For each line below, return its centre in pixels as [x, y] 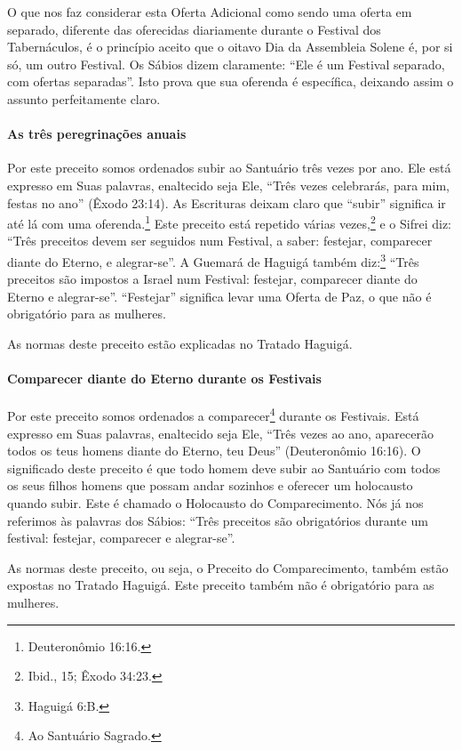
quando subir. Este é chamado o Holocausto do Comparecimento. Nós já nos [215, 503]
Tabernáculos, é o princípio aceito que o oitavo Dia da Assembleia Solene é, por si [230, 47]
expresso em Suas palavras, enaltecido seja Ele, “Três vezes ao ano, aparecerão [220, 433]
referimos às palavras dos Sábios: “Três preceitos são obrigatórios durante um [218, 520]
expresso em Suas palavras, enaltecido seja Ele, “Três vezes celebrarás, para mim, [228, 185]
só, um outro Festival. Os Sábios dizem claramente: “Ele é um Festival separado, [226, 64]
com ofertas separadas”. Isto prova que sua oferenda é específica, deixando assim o [231, 81]
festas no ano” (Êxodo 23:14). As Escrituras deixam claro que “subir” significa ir [227, 202]
